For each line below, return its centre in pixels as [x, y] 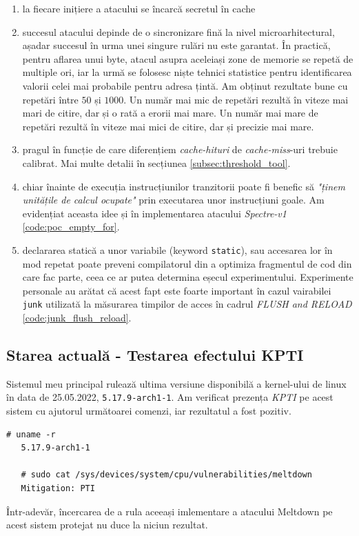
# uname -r [31, 434]
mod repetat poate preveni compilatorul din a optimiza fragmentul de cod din [187, 263]
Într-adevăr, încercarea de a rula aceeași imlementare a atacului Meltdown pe [170, 511]
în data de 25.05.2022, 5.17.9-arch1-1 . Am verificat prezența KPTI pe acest [170, 397]
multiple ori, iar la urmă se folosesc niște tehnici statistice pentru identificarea [187, 72]
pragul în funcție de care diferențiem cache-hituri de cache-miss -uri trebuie [180, 149]
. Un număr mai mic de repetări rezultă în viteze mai [236, 99]
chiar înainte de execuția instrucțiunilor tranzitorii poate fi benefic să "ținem [184, 186]
